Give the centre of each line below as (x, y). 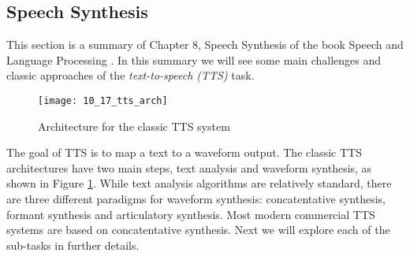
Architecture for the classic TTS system (134, 126)
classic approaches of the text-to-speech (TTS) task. (130, 75)
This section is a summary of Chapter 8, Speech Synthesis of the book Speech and (205, 45)
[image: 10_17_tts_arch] (103, 100)
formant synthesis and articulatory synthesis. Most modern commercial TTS (191, 214)
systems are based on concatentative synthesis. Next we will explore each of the (198, 230)
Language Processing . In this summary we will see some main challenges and (194, 59)
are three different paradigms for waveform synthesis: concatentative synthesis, (196, 199)
